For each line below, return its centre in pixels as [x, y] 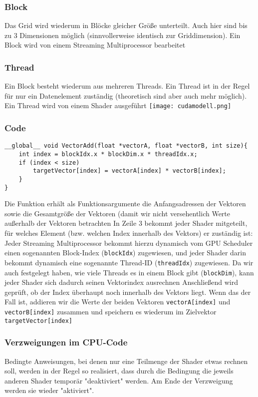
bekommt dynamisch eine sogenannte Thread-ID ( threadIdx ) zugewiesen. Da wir [129, 262]
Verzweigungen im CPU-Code [66, 342]
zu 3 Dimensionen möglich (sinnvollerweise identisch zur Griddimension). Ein [123, 35]
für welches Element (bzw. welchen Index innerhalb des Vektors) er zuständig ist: [129, 233]
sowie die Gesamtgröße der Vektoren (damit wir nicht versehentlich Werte [118, 213]
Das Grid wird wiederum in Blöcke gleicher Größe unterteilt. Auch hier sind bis [126, 25]
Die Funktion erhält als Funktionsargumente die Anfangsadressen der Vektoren [125, 204]
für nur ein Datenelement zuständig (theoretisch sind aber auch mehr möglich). [126, 95]
